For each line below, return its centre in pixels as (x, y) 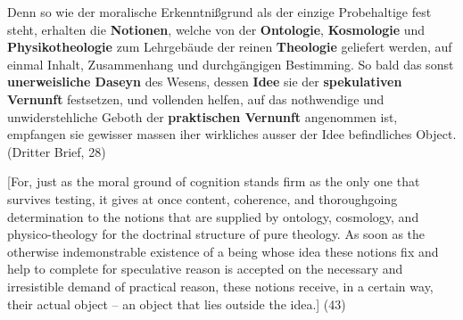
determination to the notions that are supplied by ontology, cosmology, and (213, 216)
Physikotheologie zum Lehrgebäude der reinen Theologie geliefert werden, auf (230, 47)
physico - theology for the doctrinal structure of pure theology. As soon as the (216, 234)
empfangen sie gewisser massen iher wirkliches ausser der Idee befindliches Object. (232, 134)
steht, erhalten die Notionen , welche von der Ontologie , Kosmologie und (216, 29)
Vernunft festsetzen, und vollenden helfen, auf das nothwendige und (196, 98)
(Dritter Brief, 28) (57, 151)
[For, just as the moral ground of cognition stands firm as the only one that (214, 181)
